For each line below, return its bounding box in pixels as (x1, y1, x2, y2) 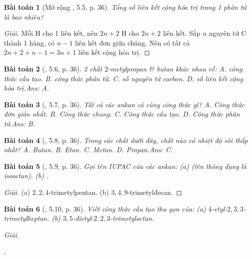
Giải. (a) (4, 187, 30, 197)
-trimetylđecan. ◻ (127, 187, 182, 197)
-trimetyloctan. (110, 213, 154, 223)
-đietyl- (72, 213, 94, 223)
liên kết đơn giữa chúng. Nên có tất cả (75, 37, 190, 47)
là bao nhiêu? (4, 11, 44, 22)
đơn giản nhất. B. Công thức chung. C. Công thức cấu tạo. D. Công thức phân (4, 109, 240, 119)
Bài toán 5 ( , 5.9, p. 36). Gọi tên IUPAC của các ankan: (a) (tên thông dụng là (4, 161, 247, 171)
